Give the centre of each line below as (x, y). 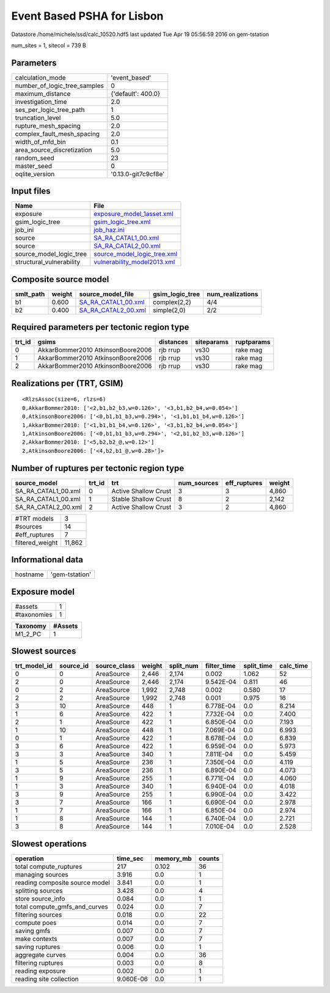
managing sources (42, 874)
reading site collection (47, 979)
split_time (258, 666)
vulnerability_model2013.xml (134, 262)
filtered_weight (36, 543)
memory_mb (173, 858)
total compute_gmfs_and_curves (61, 907)
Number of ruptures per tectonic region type (98, 468)
